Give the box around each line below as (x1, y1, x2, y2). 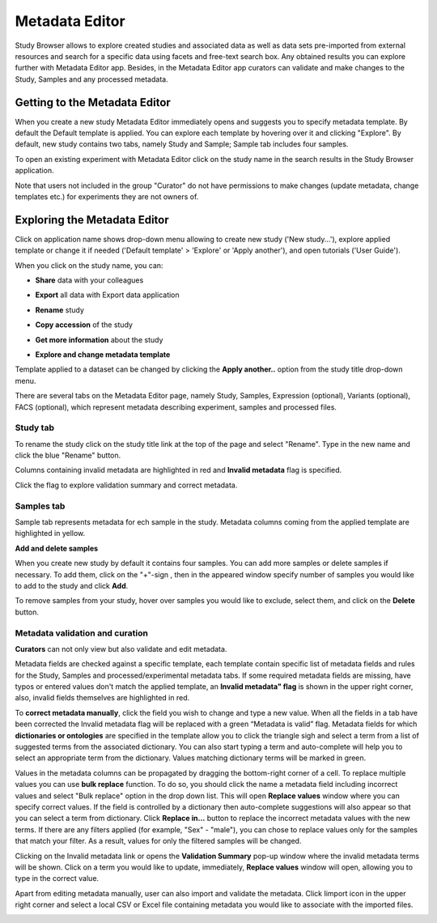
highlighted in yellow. (15, 529, 86, 538)
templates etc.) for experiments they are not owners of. (15, 191, 199, 202)
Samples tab (15, 500, 66, 512)
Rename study (35, 304, 85, 315)
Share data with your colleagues (35, 275, 144, 285)
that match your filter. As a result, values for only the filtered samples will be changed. (15, 836, 302, 846)
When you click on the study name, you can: (15, 260, 163, 270)
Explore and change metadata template (35, 350, 171, 359)
